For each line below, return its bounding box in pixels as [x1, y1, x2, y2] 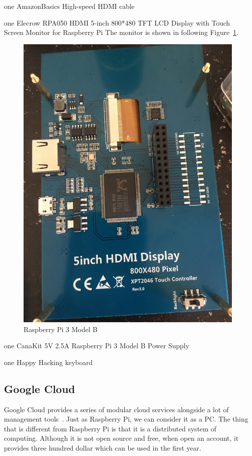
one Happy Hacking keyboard [4, 357, 93, 367]
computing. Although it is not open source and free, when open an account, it [4, 433, 239, 443]
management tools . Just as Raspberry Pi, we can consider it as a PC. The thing [4, 414, 249, 424]
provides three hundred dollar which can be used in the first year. [4, 443, 201, 453]
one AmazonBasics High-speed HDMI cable [4, 1, 135, 11]
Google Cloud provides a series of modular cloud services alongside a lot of [4, 404, 229, 414]
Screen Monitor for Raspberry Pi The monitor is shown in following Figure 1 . [4, 27, 239, 37]
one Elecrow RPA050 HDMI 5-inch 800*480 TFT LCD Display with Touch [4, 17, 230, 28]
